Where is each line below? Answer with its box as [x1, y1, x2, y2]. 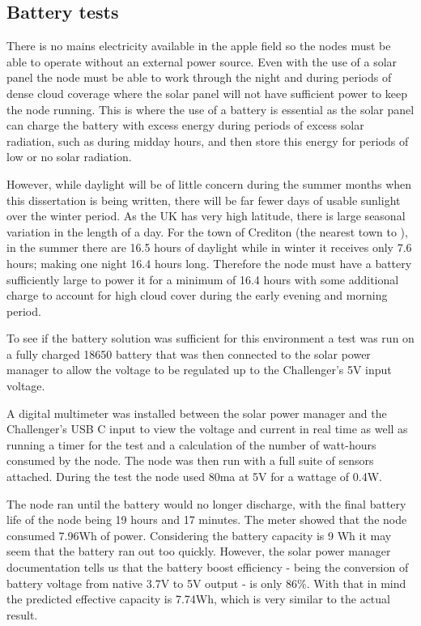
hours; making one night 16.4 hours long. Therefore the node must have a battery [6, 254, 412, 271]
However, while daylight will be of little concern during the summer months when [6, 175, 412, 192]
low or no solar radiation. [6, 148, 132, 165]
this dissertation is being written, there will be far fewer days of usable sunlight [6, 191, 401, 208]
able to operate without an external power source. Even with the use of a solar [6, 53, 398, 70]
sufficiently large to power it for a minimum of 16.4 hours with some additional [6, 270, 399, 287]
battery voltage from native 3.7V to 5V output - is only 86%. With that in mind [6, 574, 406, 591]
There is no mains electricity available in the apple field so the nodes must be [6, 37, 391, 54]
